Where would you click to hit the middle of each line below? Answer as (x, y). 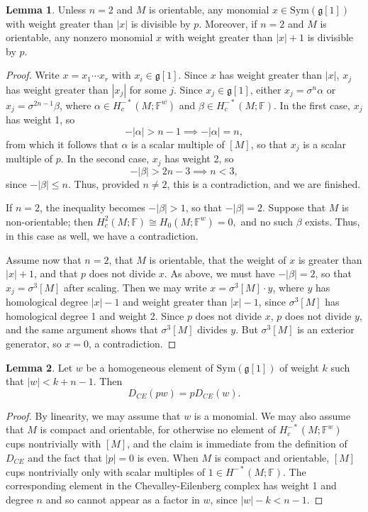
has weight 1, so (40, 119)
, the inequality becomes (93, 207)
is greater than (330, 259)
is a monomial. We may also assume (272, 415)
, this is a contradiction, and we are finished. (264, 183)
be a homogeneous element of (150, 367)
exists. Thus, (333, 221)
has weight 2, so (199, 158)
